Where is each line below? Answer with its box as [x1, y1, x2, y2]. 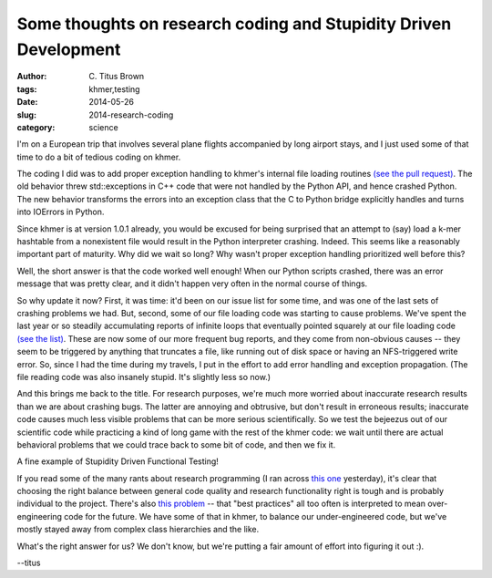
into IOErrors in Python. [16, 206, 105, 218]
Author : [16, 71, 47, 82]
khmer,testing [88, 83, 140, 95]
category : [16, 121, 56, 132]
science [88, 121, 118, 132]
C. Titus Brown [88, 71, 145, 82]
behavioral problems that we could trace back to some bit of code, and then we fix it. [16, 439, 336, 450]
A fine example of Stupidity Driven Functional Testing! [16, 456, 219, 467]
